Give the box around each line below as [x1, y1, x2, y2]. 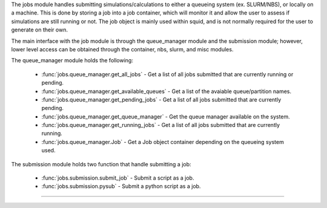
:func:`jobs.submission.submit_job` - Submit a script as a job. [41, 174, 194, 181]
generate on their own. [11, 26, 68, 33]
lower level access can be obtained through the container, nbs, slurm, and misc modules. [11, 45, 234, 53]
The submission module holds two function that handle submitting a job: [11, 160, 191, 167]
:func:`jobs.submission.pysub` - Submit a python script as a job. [41, 183, 201, 190]
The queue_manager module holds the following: [11, 57, 133, 64]
